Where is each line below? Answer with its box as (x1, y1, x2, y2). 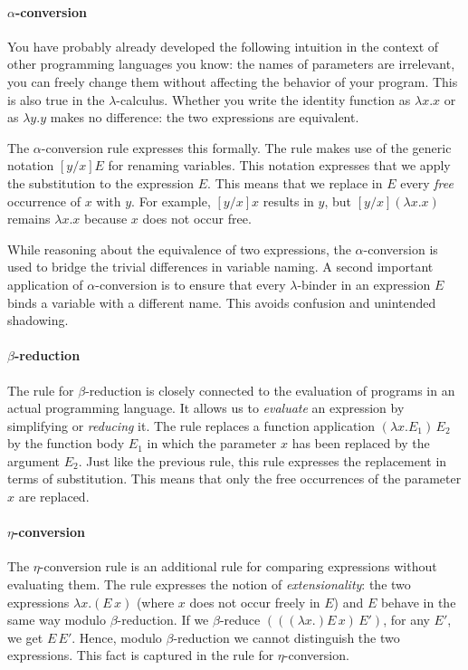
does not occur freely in (189, 592, 320, 611)
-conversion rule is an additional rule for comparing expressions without (39, 557, 437, 576)
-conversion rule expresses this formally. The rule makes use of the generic (41, 138, 452, 157)
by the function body (7, 434, 125, 453)
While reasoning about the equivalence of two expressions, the (7, 239, 351, 258)
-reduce (219, 610, 261, 629)
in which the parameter (147, 434, 277, 453)
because (84, 209, 128, 228)
